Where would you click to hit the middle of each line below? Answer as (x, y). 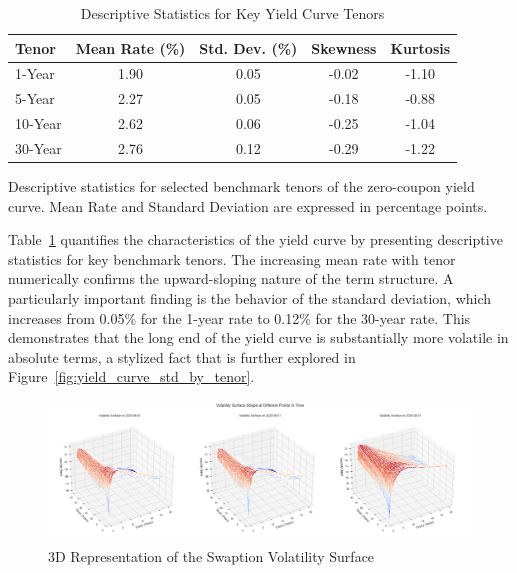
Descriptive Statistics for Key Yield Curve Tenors (232, 13)
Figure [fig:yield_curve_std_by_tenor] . (131, 376)
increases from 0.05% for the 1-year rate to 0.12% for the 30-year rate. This (239, 317)
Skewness (344, 47)
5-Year (35, 98)
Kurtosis (420, 47)
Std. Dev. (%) (248, 47)
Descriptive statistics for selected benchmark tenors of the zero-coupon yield (241, 186)
